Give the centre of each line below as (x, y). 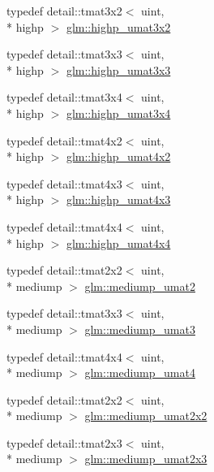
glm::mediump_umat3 (140, 329)
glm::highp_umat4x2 (118, 156)
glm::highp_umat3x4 (118, 113)
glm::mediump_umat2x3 (146, 459)
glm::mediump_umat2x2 (146, 416)
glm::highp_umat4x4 (118, 242)
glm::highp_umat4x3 (118, 199)
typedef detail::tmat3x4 (64, 97)
